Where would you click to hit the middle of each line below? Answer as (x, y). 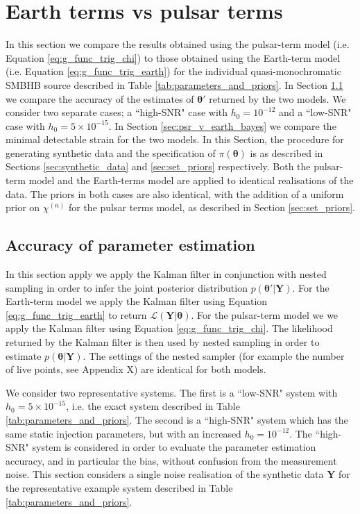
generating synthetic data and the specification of (111, 152)
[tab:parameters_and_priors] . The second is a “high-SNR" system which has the (177, 419)
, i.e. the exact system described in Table (153, 406)
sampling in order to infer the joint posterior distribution (127, 287)
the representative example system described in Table (119, 487)
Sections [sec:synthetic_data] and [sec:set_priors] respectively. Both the (158, 166)
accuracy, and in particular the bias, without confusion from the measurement (171, 460)
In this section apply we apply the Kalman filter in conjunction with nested (166, 274)
